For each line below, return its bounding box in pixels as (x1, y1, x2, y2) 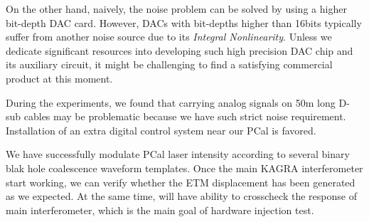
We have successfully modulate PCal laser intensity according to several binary (6, 147, 350, 162)
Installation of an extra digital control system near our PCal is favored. (6, 122, 316, 137)
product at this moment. (6, 70, 113, 85)
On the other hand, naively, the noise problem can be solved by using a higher (6, 1, 347, 16)
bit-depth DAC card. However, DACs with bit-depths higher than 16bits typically (6, 15, 362, 30)
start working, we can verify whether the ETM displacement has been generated (6, 174, 355, 189)
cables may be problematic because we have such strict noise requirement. (23, 109, 346, 124)
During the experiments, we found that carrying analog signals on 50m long (6, 95, 336, 110)
